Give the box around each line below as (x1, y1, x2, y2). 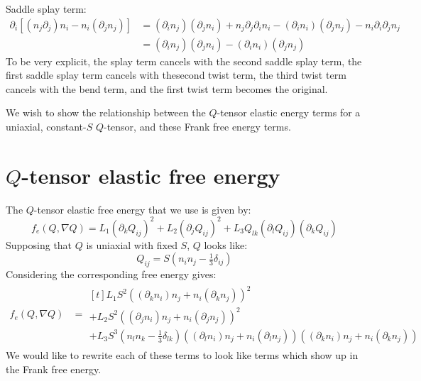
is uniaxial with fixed (86, 237, 177, 252)
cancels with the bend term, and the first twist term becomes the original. (6, 81, 328, 96)
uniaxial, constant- (6, 119, 87, 134)
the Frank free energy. (6, 361, 102, 376)
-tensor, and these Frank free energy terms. (104, 119, 291, 134)
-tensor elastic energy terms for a (217, 105, 361, 120)
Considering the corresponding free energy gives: (6, 267, 217, 282)
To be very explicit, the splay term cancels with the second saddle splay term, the (6, 53, 362, 68)
